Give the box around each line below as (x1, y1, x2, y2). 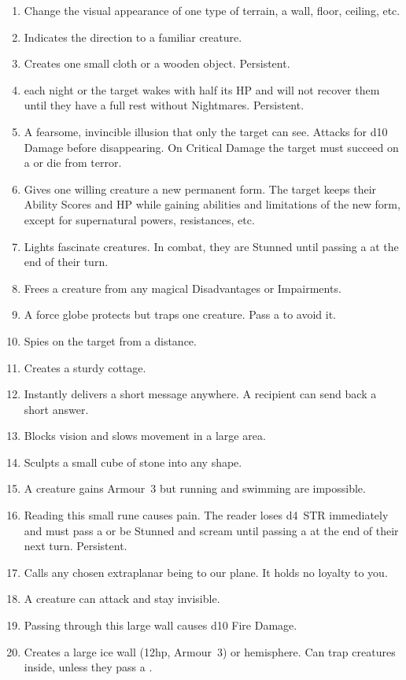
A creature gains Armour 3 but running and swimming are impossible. (24, 480, 366, 497)
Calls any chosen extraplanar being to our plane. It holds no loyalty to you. (24, 564, 388, 580)
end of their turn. (24, 253, 109, 270)
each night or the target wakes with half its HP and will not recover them (24, 81, 380, 98)
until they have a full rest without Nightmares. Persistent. (24, 97, 304, 113)
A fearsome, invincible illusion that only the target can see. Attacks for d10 (24, 123, 388, 139)
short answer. (24, 401, 89, 417)
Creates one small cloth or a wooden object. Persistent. (24, 55, 290, 72)
